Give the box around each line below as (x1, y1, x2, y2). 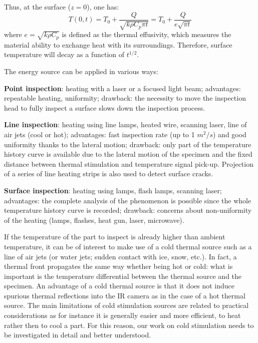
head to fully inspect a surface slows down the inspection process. (4, 102, 205, 113)
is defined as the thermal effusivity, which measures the (62, 29, 231, 40)
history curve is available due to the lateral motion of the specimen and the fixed (4, 149, 252, 159)
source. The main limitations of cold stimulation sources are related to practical (4, 300, 249, 310)
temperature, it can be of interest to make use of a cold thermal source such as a (4, 241, 252, 251)
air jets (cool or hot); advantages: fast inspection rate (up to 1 (4, 129, 195, 139)
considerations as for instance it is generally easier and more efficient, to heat (4, 310, 241, 320)
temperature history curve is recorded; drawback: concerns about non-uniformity (4, 205, 252, 215)
